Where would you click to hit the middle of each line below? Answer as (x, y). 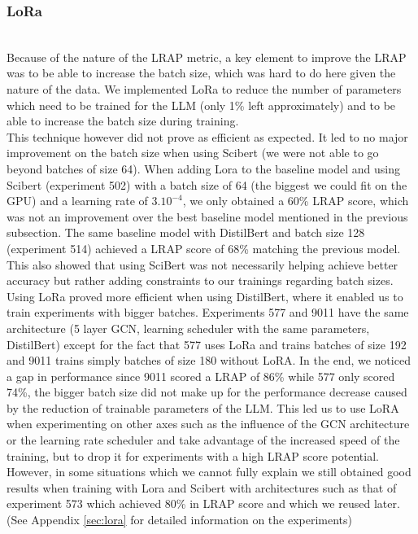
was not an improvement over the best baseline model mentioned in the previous (207, 216)
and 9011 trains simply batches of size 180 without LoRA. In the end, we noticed (209, 360)
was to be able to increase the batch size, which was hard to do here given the (201, 73)
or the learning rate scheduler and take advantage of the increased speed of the (203, 440)
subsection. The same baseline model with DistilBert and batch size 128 (186, 232)
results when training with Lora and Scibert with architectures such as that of (202, 487)
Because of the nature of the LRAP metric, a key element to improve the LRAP (207, 57)
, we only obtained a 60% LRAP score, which (296, 201)
